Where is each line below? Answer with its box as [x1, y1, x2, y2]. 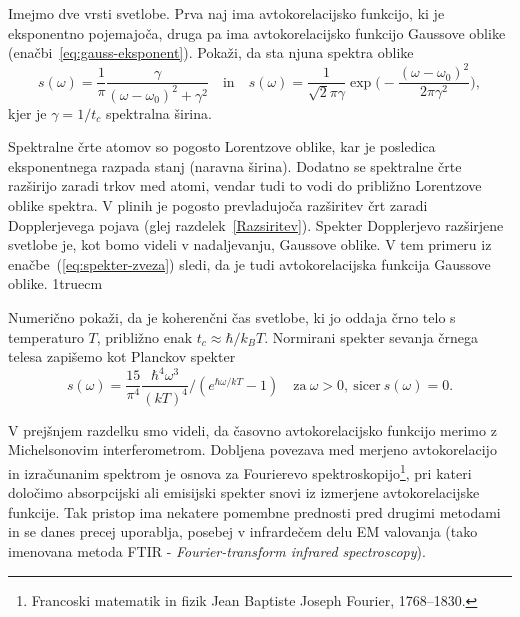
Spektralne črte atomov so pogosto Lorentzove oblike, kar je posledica [8, 136, 436, 157]
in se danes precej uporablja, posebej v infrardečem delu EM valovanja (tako [8, 521, 478, 542]
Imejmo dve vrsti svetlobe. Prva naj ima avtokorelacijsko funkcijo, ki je [8, 3, 445, 23]
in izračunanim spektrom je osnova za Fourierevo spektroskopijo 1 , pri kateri [8, 459, 472, 483]
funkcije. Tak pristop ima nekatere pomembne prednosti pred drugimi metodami [8, 501, 501, 522]
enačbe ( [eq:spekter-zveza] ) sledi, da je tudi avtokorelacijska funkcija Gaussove [8, 253, 491, 274]
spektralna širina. [105, 102, 212, 123]
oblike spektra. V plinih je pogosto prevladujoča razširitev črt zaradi [8, 195, 428, 216]
